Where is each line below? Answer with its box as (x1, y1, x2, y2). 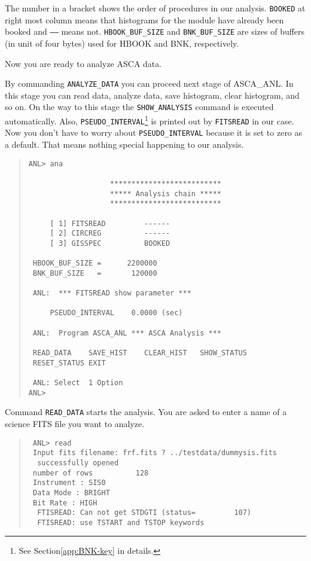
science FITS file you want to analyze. (5, 417, 145, 429)
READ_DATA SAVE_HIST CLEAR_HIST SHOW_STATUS (32, 349, 247, 358)
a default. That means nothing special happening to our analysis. (5, 138, 244, 150)
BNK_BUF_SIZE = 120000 (32, 269, 157, 278)
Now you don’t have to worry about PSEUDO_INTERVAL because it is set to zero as (5, 126, 303, 139)
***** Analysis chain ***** (109, 189, 221, 198)
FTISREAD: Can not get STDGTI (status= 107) (37, 508, 252, 517)
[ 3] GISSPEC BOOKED (50, 239, 170, 248)
